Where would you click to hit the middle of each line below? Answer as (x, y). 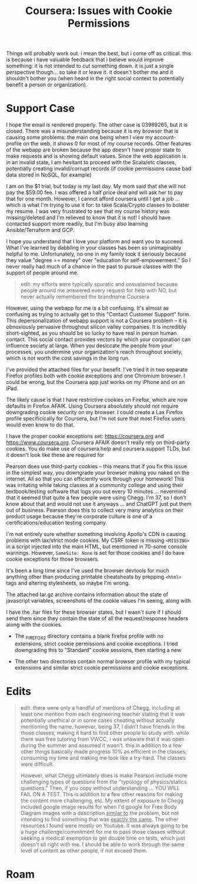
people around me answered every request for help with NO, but (98, 290)
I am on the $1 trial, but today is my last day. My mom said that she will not (96, 186)
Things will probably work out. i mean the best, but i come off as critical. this (98, 54)
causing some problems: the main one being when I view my (79, 137)
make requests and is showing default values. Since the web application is (96, 156)
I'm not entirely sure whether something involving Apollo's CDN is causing (96, 534)
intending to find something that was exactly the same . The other (99, 819)
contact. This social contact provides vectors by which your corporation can (98, 339)
